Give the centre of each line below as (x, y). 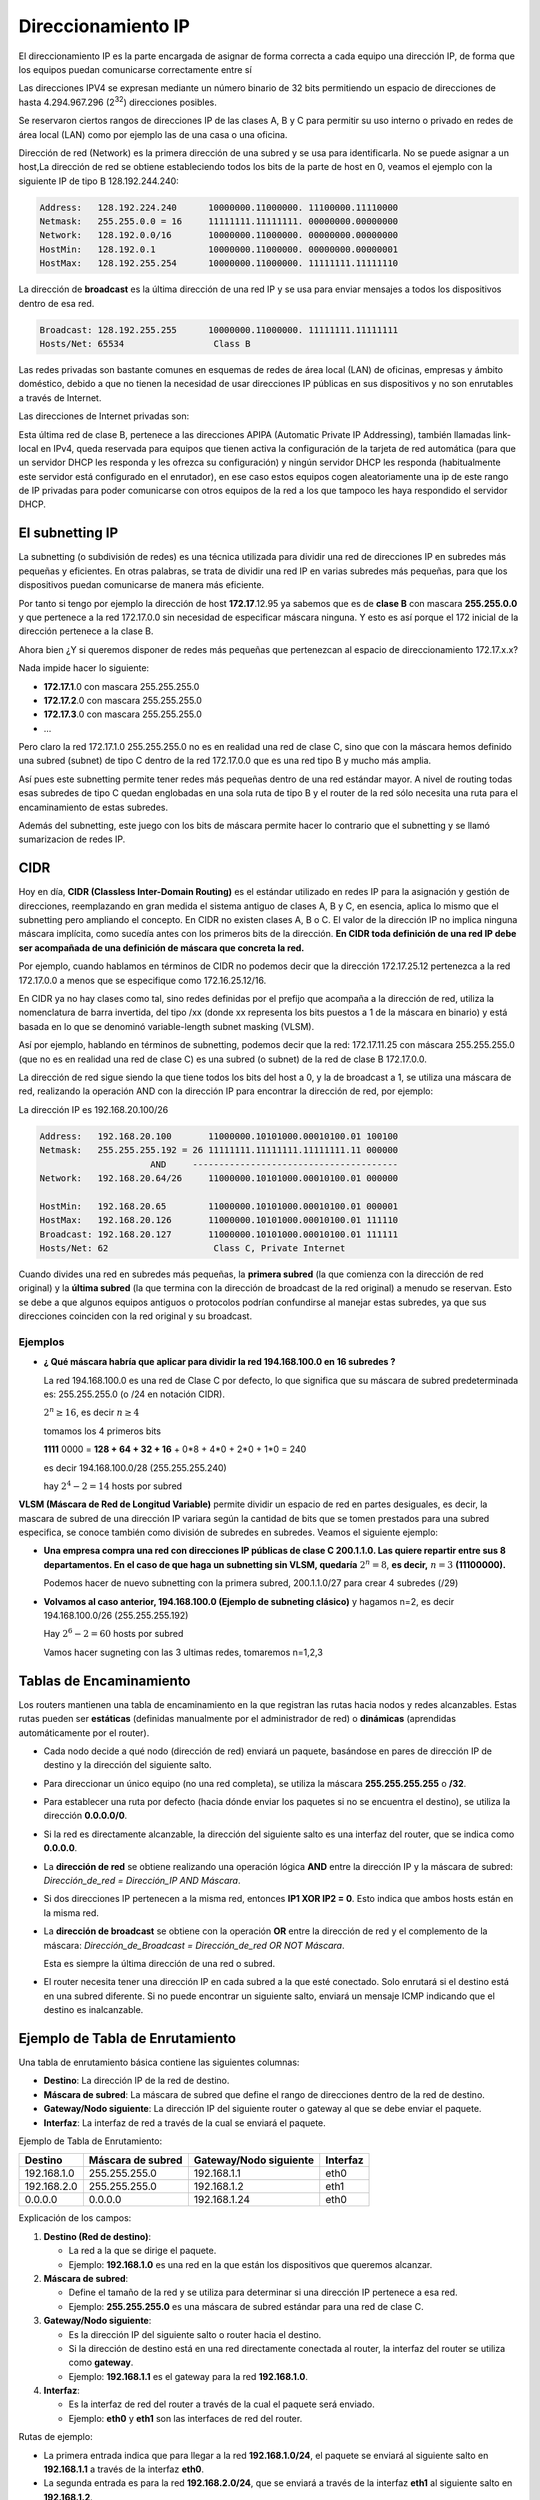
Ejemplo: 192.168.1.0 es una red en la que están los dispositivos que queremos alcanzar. (250, 2264)
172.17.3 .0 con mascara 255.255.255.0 (122, 714)
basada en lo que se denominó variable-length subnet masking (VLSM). (166, 1026)
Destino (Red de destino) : (97, 2236)
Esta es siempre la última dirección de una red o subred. (159, 1963)
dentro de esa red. (56, 303)
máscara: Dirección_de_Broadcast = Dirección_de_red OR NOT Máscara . (194, 1945)
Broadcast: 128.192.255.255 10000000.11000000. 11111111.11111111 (219, 329)
